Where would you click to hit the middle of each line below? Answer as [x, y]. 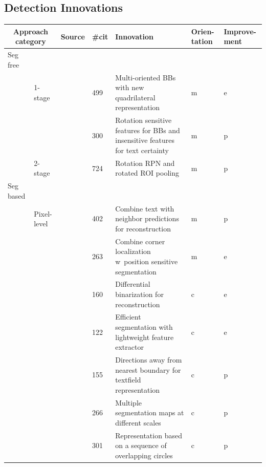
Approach [31, 31]
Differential [133, 284]
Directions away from [149, 360]
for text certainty [142, 150]
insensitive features [145, 140]
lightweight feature [145, 337]
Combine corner [140, 241]
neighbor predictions [147, 218]
